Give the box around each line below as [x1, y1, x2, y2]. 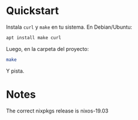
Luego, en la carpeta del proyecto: [6, 45, 89, 52]
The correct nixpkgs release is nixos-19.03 [6, 107, 109, 114]
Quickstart [6, 4, 60, 18]
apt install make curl [6, 35, 61, 40]
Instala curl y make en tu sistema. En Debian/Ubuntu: [6, 23, 133, 30]
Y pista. [6, 67, 25, 74]
